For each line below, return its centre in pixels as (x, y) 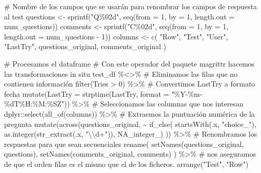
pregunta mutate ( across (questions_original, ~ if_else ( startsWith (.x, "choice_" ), (130, 124)
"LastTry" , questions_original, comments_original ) (85, 46)
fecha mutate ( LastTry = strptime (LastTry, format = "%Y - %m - (103, 93)
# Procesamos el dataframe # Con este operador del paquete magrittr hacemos (129, 63)
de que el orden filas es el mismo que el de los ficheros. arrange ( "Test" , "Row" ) (126, 164)
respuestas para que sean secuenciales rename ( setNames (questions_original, (124, 144)
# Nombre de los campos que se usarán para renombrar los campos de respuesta (130, 6)
